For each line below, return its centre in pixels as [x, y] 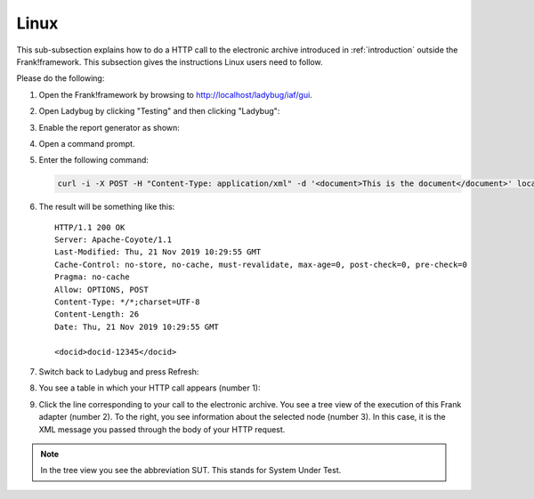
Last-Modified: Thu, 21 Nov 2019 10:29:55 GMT [158, 252]
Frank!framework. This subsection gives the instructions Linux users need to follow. [170, 61]
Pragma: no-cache [92, 277]
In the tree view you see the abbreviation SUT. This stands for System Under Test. [191, 471]
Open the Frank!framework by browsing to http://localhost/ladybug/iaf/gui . [176, 94]
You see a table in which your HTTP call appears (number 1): [150, 388]
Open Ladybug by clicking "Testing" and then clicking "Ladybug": [159, 111]
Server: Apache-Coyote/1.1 [113, 240]
